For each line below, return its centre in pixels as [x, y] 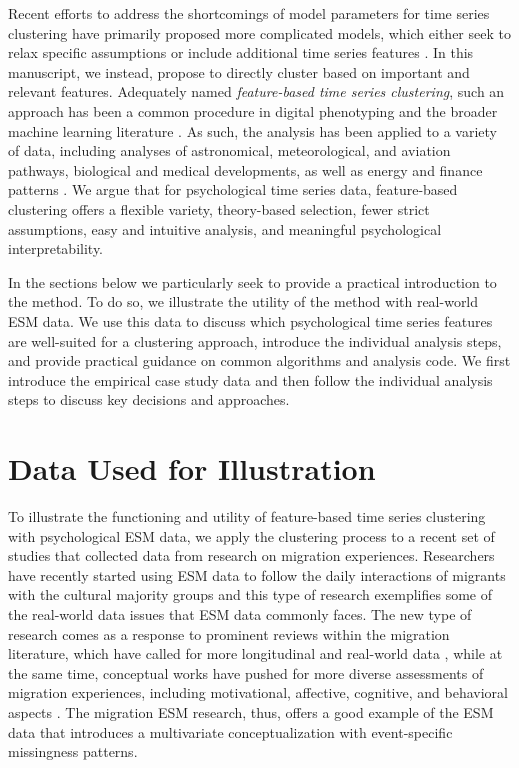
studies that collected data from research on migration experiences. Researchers [251, 555]
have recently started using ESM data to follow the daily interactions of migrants [257, 574]
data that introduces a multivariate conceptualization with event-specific [230, 731]
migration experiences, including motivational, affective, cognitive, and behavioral [258, 692]
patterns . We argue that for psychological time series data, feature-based [233, 189]
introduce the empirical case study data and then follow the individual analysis [250, 379]
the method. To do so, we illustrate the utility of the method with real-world [243, 301]
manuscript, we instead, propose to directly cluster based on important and [239, 71]
